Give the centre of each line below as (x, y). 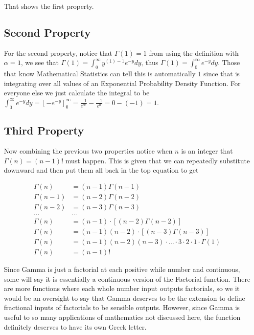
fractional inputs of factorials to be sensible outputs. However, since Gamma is (122, 307)
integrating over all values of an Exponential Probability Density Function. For (122, 83)
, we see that (40, 62)
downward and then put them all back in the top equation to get (101, 170)
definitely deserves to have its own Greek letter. (75, 326)
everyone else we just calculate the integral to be (77, 93)
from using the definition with (194, 53)
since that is (221, 74)
